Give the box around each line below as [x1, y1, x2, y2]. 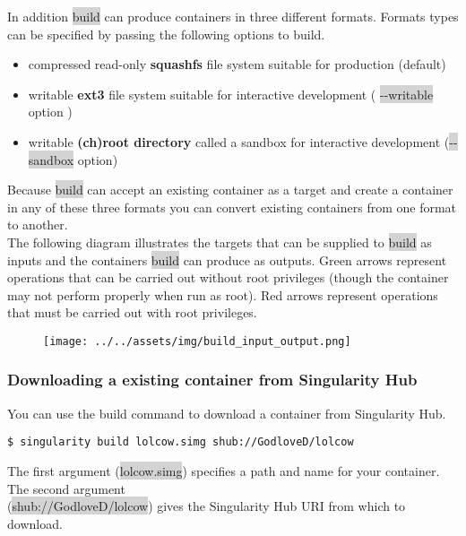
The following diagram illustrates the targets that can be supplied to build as [7, 232, 432, 251]
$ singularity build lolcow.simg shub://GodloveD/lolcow [7, 436, 354, 449]
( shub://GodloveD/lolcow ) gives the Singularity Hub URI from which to [7, 497, 406, 515]
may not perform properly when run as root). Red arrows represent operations [7, 285, 438, 304]
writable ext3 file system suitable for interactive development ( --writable [28, 84, 434, 103]
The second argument [7, 479, 125, 497]
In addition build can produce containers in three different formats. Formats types [7, 7, 459, 25]
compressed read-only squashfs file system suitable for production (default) [28, 55, 446, 73]
